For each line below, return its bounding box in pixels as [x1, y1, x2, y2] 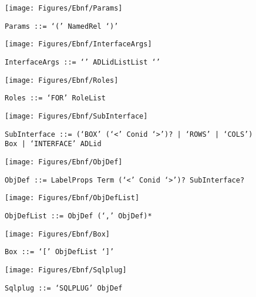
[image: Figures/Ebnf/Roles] [5, 76, 119, 85]
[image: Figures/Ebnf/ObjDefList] [5, 194, 140, 203]
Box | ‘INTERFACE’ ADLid [5, 140, 102, 148]
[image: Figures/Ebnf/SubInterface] [5, 112, 148, 120]
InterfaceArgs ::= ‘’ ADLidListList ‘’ [5, 58, 160, 66]
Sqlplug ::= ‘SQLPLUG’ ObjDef [5, 283, 123, 292]
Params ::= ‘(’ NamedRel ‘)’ [5, 22, 119, 31]
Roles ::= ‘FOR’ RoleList [5, 94, 106, 103]
